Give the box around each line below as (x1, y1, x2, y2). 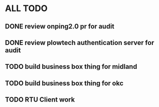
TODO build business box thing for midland (5, 62, 137, 71)
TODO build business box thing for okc (5, 79, 124, 87)
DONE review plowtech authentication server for (5, 38, 155, 46)
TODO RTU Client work (5, 95, 75, 104)
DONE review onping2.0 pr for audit (5, 22, 115, 31)
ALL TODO (5, 3, 48, 14)
